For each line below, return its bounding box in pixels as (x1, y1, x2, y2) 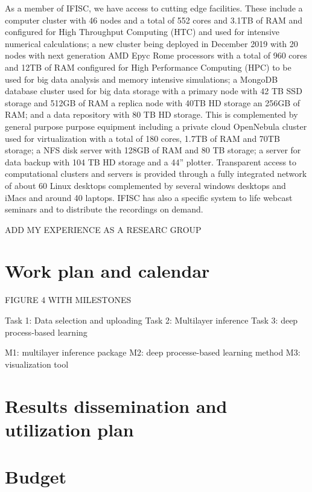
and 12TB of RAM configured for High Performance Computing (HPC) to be (5, 60, 291, 73)
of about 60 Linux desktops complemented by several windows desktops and (5, 179, 286, 191)
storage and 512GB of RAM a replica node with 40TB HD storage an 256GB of (5, 96, 301, 109)
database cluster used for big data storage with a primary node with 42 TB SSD (5, 85, 302, 97)
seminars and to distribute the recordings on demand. (5, 203, 203, 216)
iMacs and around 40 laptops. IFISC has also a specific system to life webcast (5, 191, 293, 203)
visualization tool (5, 357, 69, 370)
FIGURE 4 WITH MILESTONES (5, 293, 132, 306)
